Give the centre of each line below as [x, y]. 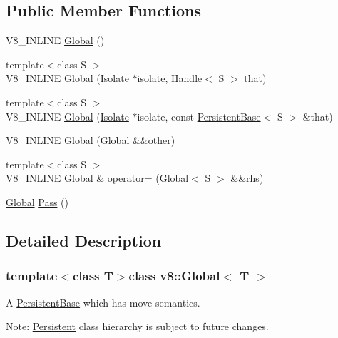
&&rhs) [247, 178]
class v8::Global [174, 276]
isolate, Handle [170, 78]
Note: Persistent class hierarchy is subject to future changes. [137, 326]
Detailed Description [84, 240]
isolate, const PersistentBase [199, 116]
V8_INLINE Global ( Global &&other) [91, 140]
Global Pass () [37, 201]
